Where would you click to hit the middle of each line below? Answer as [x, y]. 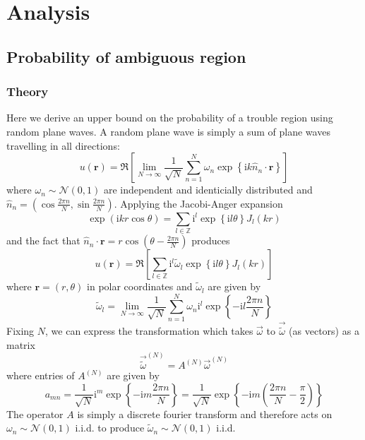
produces [211, 240]
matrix [21, 344]
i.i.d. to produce [110, 428]
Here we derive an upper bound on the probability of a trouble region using [170, 118]
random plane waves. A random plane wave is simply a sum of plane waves [168, 131]
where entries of [41, 375]
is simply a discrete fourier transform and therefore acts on [205, 414]
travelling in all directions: [63, 145]
